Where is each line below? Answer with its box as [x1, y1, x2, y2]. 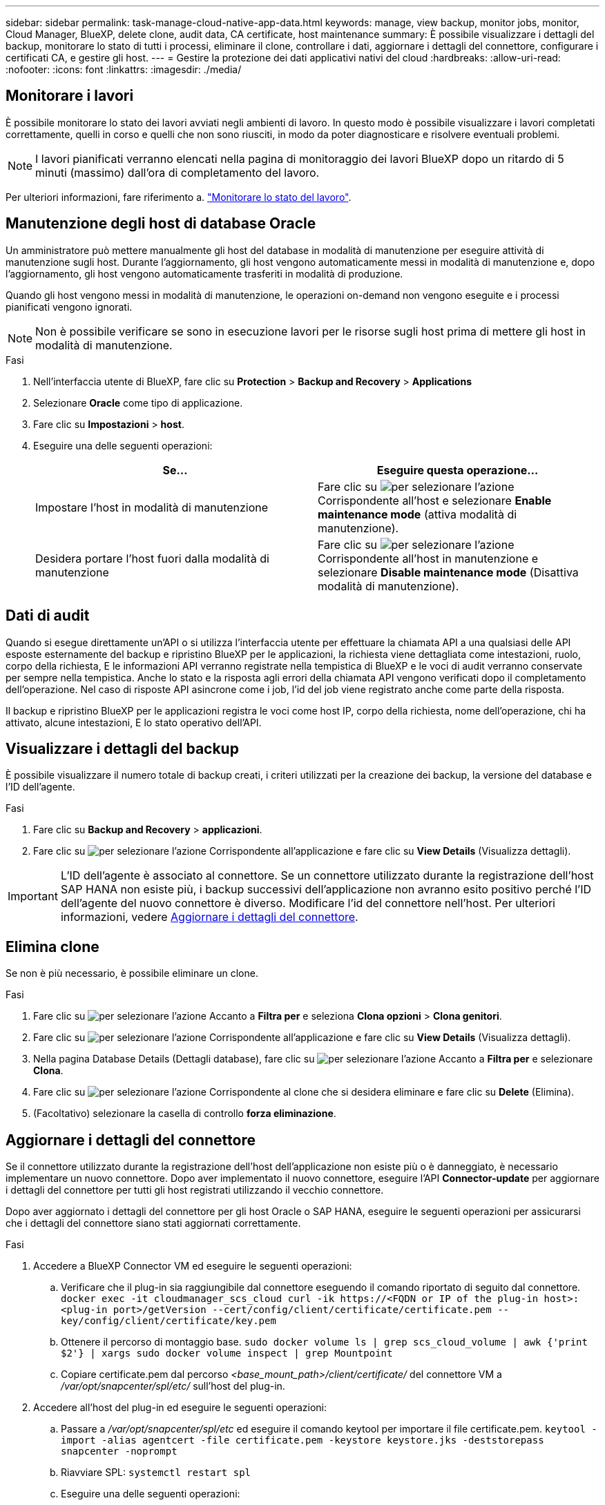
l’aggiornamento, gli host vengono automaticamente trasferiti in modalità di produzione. [6, 267, 403, 280]
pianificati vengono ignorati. [6, 300, 133, 313]
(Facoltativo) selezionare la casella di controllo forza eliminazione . [33, 1107, 336, 1120]
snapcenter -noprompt [61, 1446, 177, 1457]
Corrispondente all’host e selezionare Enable [318, 493, 552, 507]
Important [8, 889, 58, 904]
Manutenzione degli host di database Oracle [6, 215, 316, 233]
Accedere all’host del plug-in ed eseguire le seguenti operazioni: [33, 1401, 327, 1414]
